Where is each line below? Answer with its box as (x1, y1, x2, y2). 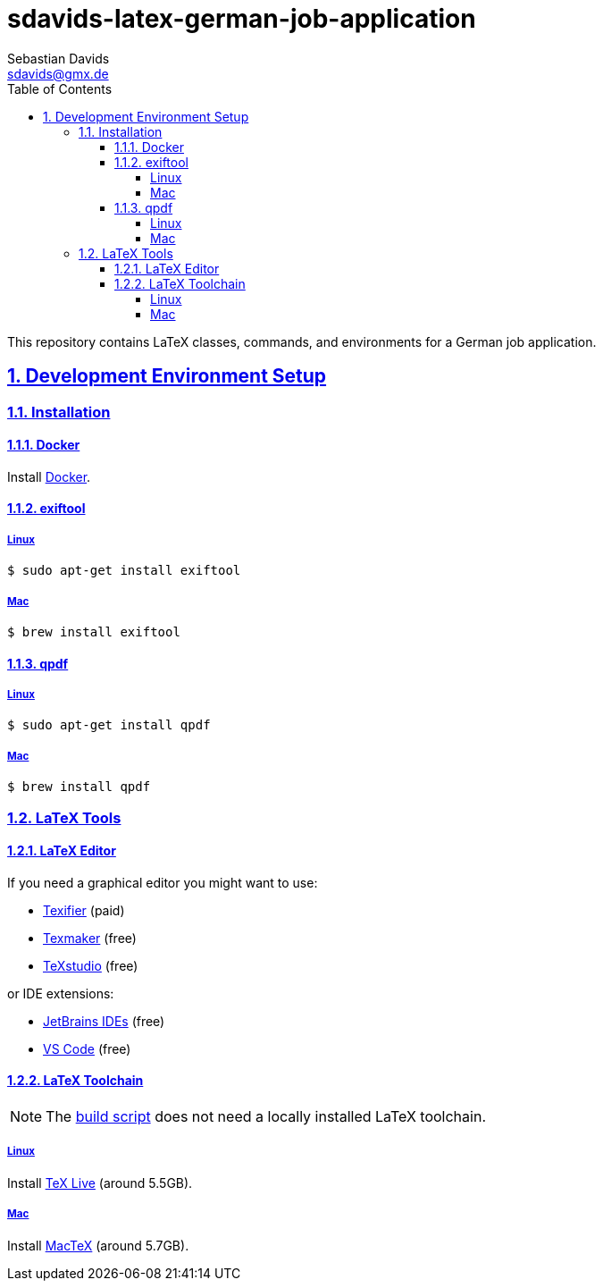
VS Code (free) (43, 1040, 131, 1056)
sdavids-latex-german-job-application (7, 4, 476, 34)
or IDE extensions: (7, 985, 114, 1001)
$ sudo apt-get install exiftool (7, 563, 241, 578)
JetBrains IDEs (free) (43, 1013, 165, 1029)
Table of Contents (7, 80, 113, 97)
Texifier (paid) (43, 902, 125, 918)
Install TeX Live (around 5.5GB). (7, 1174, 193, 1191)
